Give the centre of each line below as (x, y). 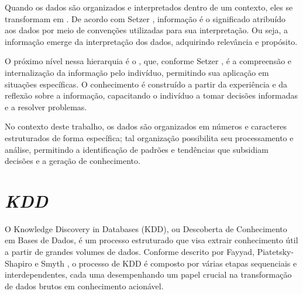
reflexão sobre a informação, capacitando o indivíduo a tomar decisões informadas (151, 95)
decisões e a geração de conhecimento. (73, 161)
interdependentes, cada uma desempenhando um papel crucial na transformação (148, 274)
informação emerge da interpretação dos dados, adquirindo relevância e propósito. (151, 41)
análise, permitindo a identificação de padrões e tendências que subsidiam (137, 149)
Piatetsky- (276, 252)
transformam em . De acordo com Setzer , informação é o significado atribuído (145, 18)
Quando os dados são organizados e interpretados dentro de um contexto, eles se (149, 7)
